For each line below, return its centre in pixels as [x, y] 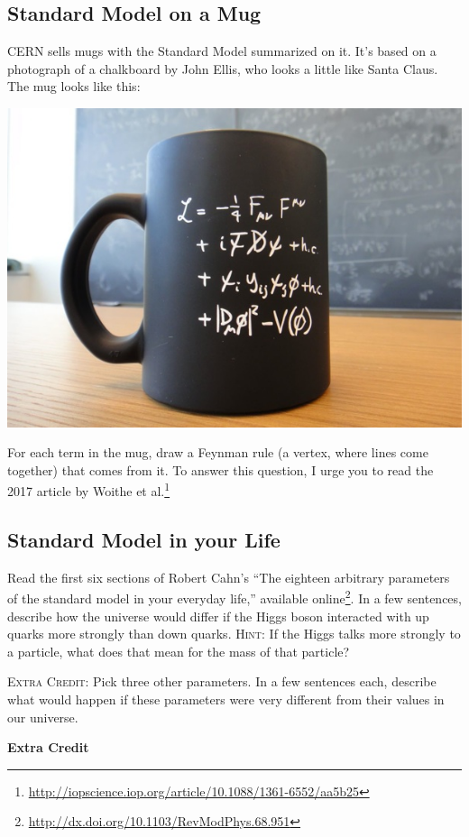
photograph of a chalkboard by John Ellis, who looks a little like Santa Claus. [223, 68]
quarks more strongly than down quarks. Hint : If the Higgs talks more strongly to [234, 634]
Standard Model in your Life [144, 540]
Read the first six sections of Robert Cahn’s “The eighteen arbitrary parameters [229, 577]
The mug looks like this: [74, 86]
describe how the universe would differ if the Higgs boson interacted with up [218, 616]
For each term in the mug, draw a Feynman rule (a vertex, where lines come [218, 452]
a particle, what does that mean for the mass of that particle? [179, 651]
